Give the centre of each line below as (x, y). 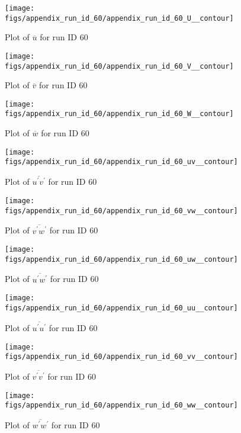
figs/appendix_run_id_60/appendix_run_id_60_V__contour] (119, 66)
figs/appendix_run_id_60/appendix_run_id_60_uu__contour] (121, 308)
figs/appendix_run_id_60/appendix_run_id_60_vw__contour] (121, 211)
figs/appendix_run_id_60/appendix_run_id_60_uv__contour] (121, 162)
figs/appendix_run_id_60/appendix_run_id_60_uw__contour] (121, 259)
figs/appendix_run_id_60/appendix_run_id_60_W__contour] (119, 114)
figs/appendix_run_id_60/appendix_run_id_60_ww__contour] (121, 405)
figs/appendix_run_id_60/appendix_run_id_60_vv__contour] (121, 357)
